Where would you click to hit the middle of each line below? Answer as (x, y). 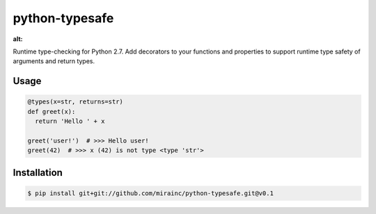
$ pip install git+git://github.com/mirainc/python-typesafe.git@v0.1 (151, 193)
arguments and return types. (54, 61)
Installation (38, 173)
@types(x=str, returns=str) (75, 102)
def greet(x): (52, 112)
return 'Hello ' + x (70, 121)
